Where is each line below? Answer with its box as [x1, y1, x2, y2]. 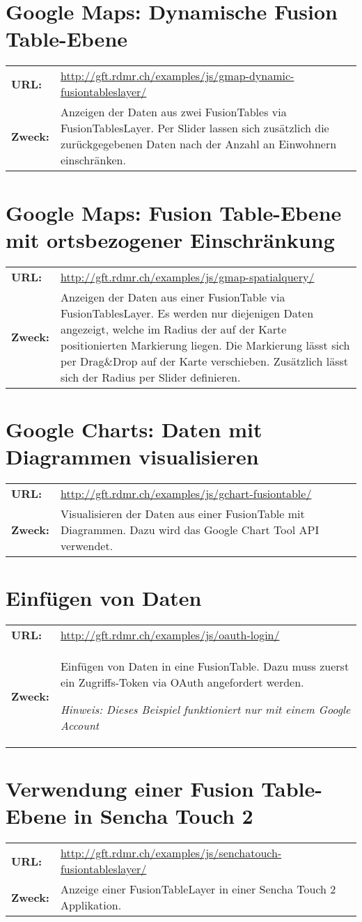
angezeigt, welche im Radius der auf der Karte [60, 320, 287, 337]
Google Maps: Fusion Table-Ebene [6, 198, 342, 226]
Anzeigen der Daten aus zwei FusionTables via [60, 104, 287, 120]
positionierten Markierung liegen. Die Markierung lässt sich [60, 336, 350, 353]
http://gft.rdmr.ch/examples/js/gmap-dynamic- [60, 68, 294, 84]
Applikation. [60, 897, 122, 914]
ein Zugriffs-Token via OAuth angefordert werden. [60, 674, 304, 691]
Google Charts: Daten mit [6, 414, 262, 443]
